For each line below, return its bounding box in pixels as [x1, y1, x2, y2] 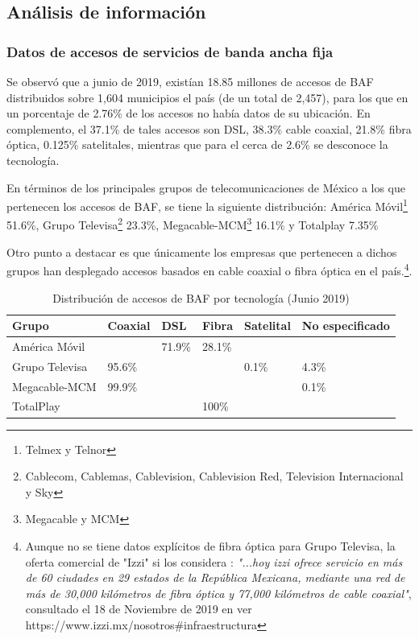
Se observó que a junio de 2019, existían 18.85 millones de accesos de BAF [6, 73, 374, 89]
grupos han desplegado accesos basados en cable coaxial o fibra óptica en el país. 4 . [6, 260, 413, 278]
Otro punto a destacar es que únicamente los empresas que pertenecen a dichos [6, 243, 397, 260]
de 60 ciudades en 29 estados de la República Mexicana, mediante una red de [25, 569, 405, 586]
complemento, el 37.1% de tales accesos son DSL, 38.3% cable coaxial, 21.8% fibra [6, 120, 412, 137]
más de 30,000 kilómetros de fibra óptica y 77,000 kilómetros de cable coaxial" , [25, 584, 412, 601]
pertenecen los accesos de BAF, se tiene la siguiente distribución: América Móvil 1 [6, 196, 408, 214]
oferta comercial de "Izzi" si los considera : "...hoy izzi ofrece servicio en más [25, 553, 403, 570]
